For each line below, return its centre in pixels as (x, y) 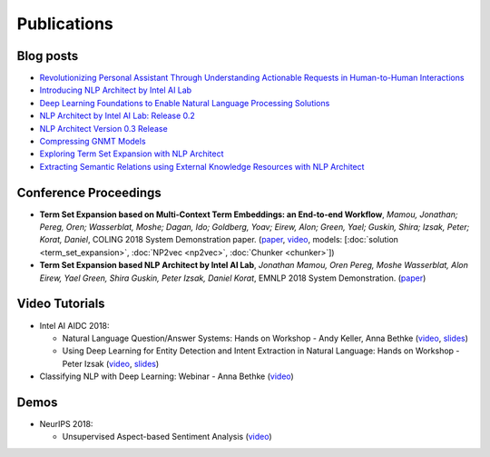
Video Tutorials (61, 304)
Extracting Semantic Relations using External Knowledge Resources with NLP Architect (202, 166)
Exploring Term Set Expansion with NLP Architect (132, 154)
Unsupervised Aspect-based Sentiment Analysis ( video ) (167, 437)
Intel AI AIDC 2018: (74, 325)
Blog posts (48, 56)
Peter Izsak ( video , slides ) (111, 363)
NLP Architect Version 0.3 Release (103, 128)
